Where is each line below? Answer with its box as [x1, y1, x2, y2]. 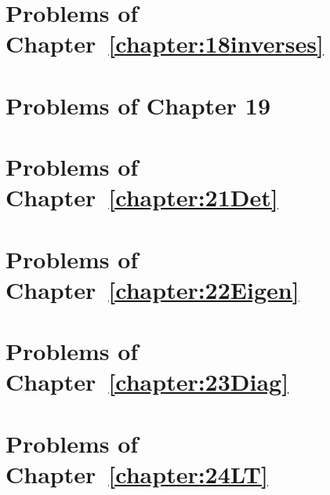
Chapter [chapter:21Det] [5, 181, 278, 213]
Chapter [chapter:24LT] [5, 458, 268, 490]
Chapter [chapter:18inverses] [5, 27, 324, 60]
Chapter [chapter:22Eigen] [5, 273, 299, 305]
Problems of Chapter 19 [5, 89, 271, 121]
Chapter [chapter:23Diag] [5, 366, 289, 398]
